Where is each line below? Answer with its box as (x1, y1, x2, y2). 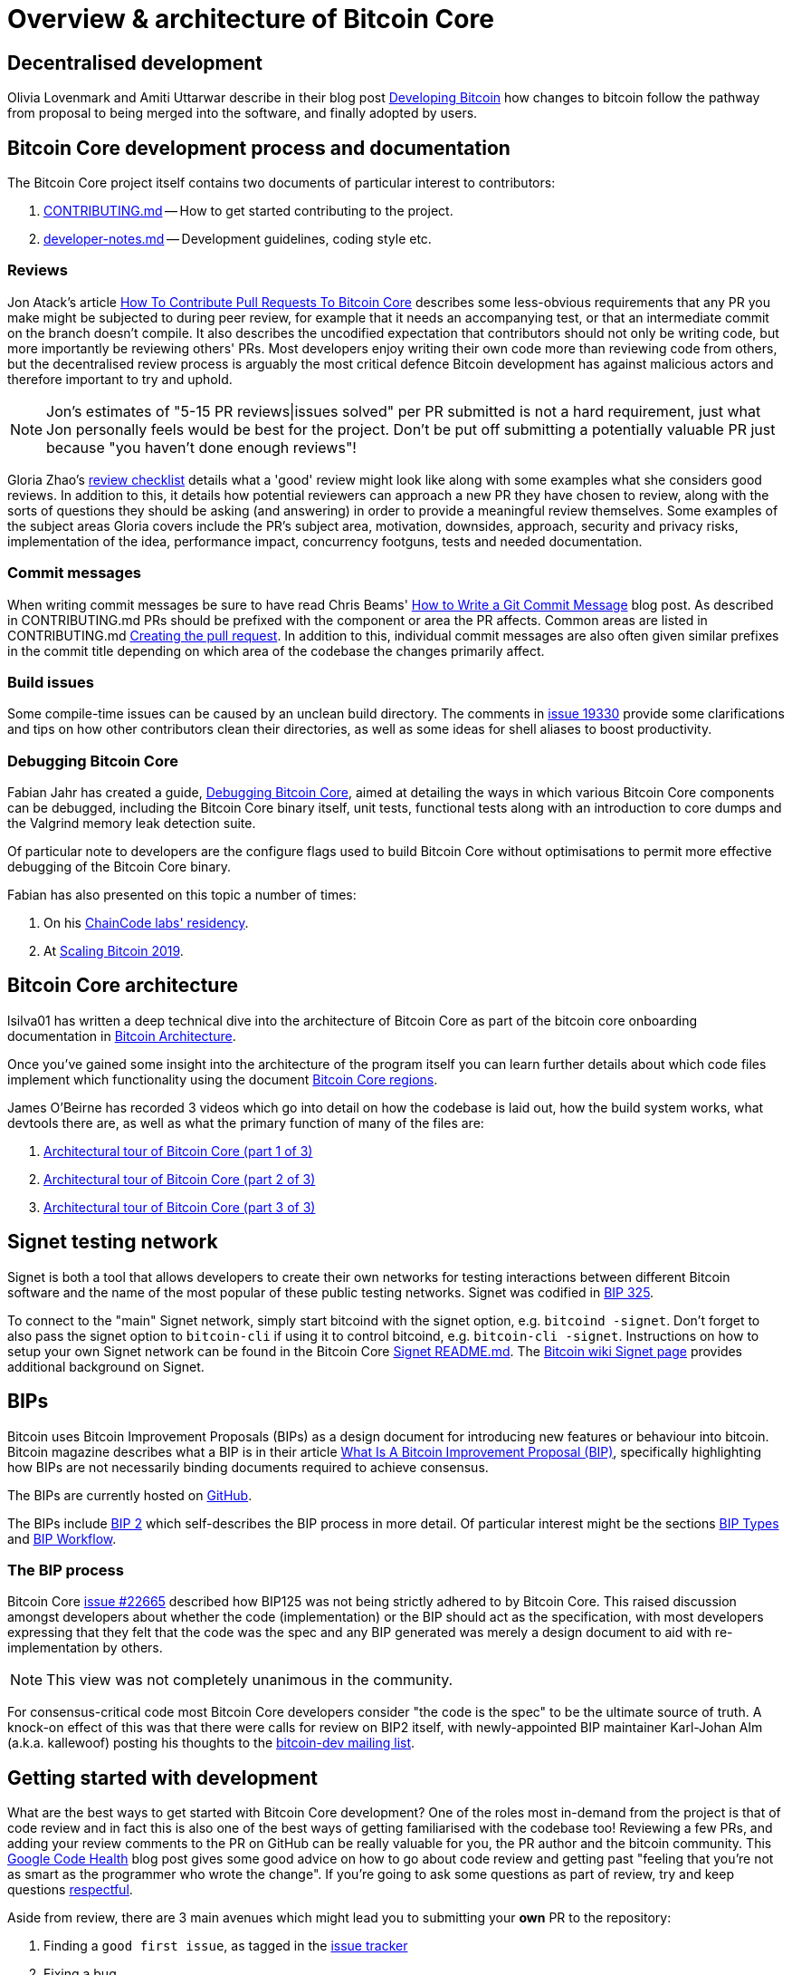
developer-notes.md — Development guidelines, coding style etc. (43, 231, 432, 247)
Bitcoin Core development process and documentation (7, 136, 511, 159)
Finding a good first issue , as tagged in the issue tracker (43, 1938, 408, 1954)
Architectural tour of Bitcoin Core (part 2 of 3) (43, 1171, 316, 1187)
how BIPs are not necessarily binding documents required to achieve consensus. (7, 1459, 489, 1475)
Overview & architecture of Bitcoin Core (7, 4, 494, 34)
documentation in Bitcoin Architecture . (7, 1027, 236, 1044)
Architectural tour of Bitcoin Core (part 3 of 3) (43, 1199, 316, 1215)
